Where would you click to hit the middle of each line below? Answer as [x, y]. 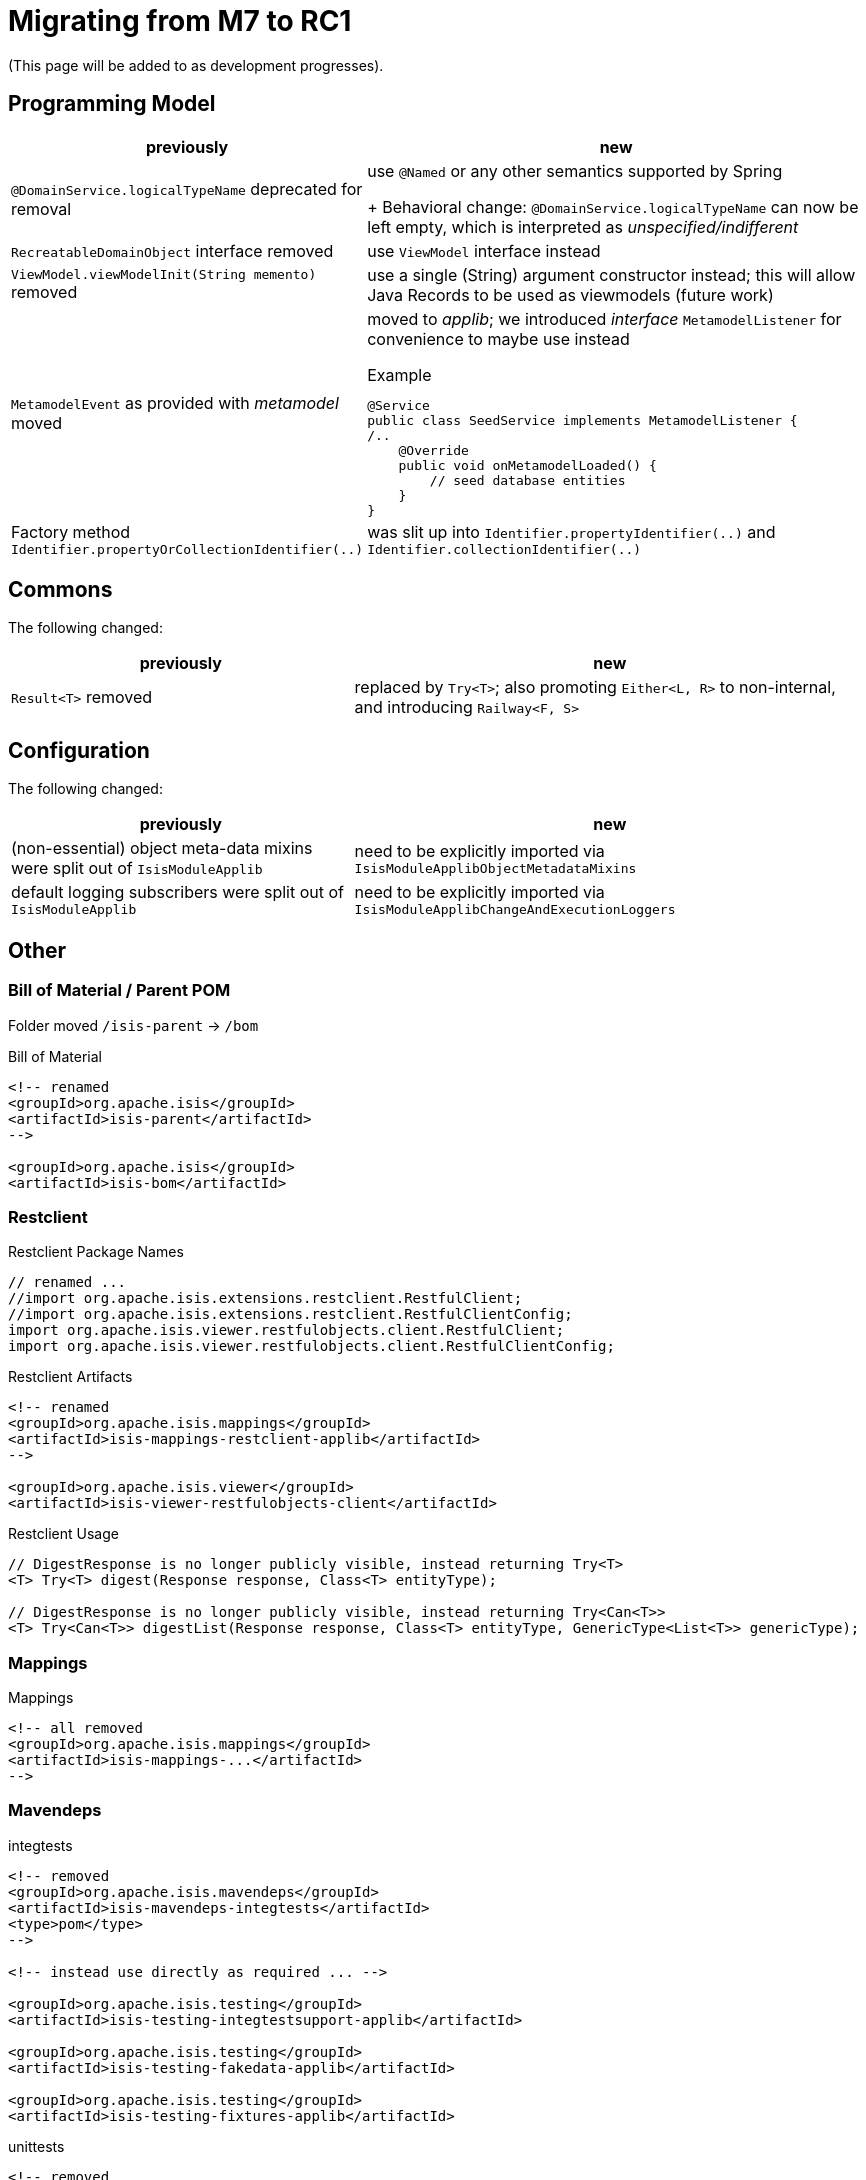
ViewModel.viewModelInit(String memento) [164, 275]
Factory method [71, 531]
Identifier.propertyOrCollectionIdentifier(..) [187, 549]
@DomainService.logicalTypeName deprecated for [187, 188]
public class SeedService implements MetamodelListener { [582, 420]
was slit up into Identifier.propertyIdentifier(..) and [571, 531]
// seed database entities [527, 480]
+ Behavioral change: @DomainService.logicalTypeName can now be [613, 206]
